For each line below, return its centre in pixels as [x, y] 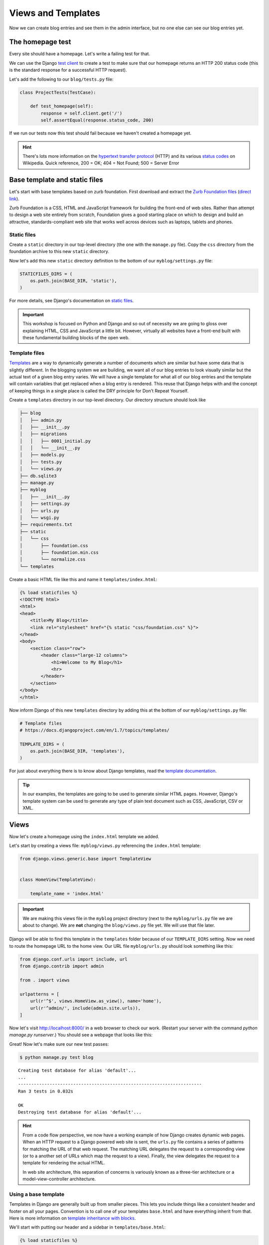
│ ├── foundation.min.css [59, 552]
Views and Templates [55, 13]
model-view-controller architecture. [59, 1179]
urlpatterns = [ [40, 994]
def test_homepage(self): [62, 106]
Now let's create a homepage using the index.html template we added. [84, 836]
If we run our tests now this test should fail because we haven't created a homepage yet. [100, 133]
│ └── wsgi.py [40, 517]
